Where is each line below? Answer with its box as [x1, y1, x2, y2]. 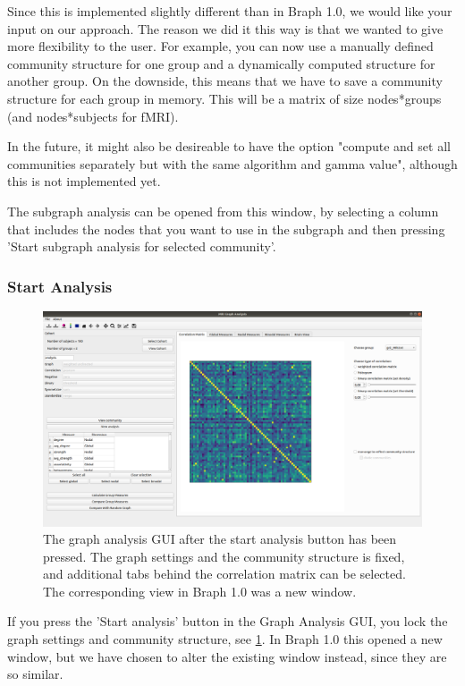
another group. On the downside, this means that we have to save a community [7, 72, 443, 90]
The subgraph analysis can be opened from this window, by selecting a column [7, 201, 439, 220]
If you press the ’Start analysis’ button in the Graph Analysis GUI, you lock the [7, 612, 448, 631]
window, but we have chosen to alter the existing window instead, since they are [7, 647, 447, 665]
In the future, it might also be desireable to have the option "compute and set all [7, 137, 451, 156]
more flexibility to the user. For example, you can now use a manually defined [7, 37, 434, 55]
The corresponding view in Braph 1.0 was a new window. [43, 581, 357, 600]
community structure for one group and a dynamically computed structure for [7, 54, 435, 72]
